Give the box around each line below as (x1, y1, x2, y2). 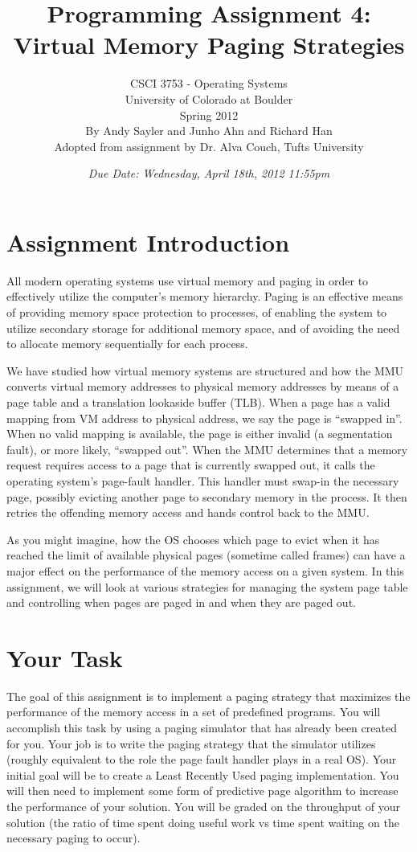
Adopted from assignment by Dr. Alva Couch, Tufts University (54, 137, 364, 154)
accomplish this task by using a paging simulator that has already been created (6, 719, 397, 735)
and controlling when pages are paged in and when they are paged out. (6, 594, 356, 611)
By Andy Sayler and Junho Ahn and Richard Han (85, 122, 333, 139)
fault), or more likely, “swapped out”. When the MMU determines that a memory (6, 440, 408, 457)
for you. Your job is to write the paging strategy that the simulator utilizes (6, 735, 376, 752)
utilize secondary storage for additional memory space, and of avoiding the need (6, 319, 400, 336)
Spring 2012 (179, 106, 239, 123)
